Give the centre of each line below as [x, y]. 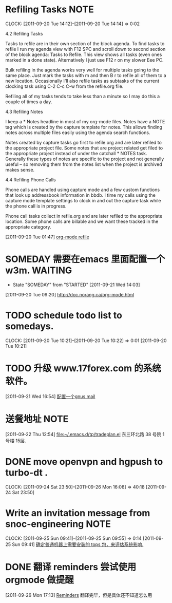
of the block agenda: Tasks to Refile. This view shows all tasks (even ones [84, 54]
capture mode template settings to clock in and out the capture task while [83, 200]
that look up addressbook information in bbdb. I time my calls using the [80, 195]
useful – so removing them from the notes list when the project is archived [84, 164]
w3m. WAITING [39, 270]
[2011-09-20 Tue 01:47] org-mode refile [47, 237]
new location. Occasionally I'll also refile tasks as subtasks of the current [82, 81]
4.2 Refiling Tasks [24, 33]
